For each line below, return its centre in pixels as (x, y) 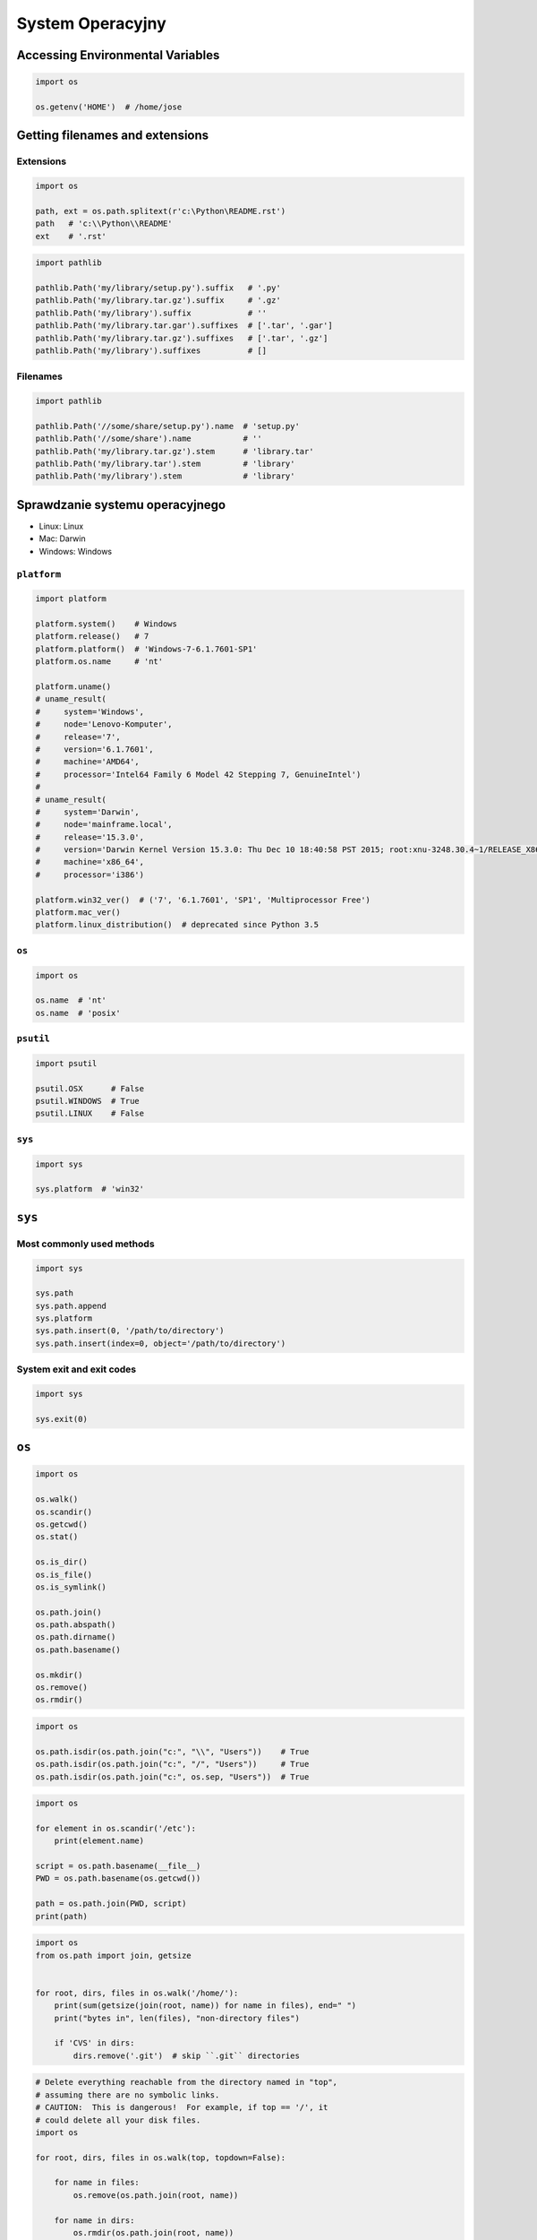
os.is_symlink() (71, 1587)
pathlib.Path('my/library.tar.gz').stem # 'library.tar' (175, 451)
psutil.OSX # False (90, 1088)
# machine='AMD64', (88, 762)
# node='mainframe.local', (104, 825)
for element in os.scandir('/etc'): (116, 1828)
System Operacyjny (92, 23)
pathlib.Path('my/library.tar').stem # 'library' (165, 464)
